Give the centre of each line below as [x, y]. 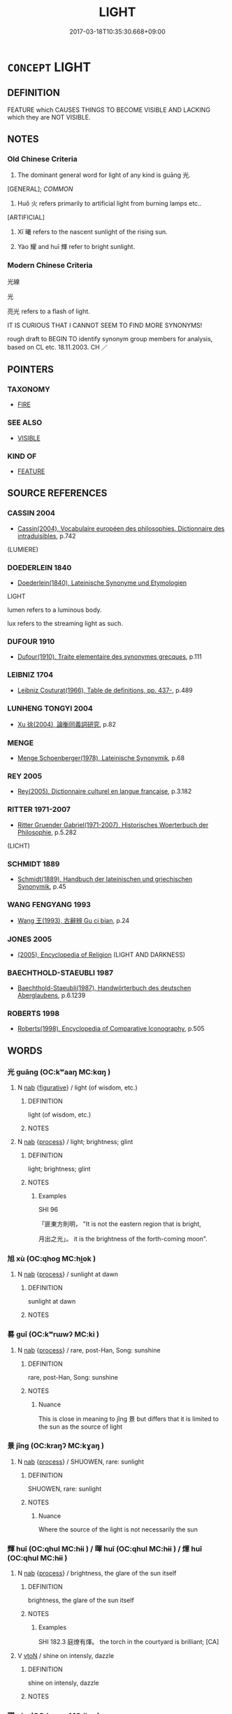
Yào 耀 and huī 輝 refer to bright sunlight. [76, 247]
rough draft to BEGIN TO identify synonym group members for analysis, [110, 338]
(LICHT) [19, 845]
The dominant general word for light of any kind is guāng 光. [104, 175]
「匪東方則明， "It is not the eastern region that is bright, [119, 1224]
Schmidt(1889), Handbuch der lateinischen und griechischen [105, 879]
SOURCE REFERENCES [57, 493]
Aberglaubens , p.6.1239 [51, 995]
